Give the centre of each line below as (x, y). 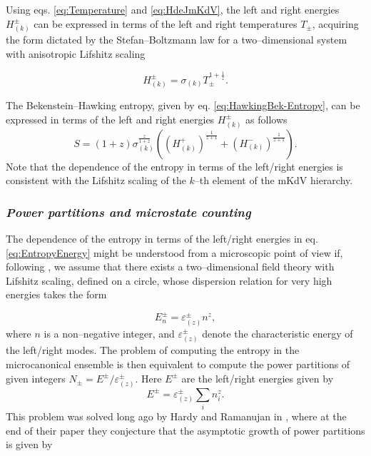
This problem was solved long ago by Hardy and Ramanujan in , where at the (176, 416)
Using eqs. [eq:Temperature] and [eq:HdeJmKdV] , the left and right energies (173, 9)
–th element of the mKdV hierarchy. (274, 180)
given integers (36, 378)
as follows (266, 119)
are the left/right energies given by (258, 378)
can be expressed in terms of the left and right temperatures (166, 23)
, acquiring (335, 23)
